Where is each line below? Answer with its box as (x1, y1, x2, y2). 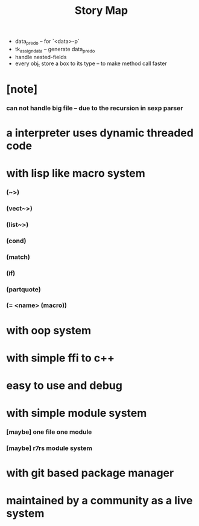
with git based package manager (6, 466, 174, 480)
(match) (6, 253, 30, 261)
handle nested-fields (14, 53, 67, 60)
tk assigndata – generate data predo (14, 45, 95, 54)
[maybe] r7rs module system (6, 444, 92, 452)
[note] (6, 82, 38, 96)
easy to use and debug (6, 379, 122, 392)
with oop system (6, 323, 92, 337)
